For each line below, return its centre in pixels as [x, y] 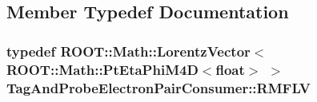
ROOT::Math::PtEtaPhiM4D [102, 69]
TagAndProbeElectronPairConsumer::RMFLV [158, 87]
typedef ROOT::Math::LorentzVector [128, 51]
